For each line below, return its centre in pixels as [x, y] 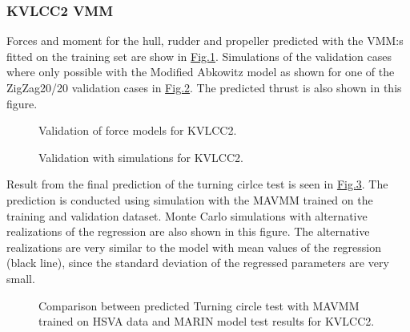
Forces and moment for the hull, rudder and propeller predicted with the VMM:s [205, 40]
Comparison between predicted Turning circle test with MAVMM [199, 305]
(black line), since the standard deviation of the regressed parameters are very [198, 263]
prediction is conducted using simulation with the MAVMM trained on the [190, 199]
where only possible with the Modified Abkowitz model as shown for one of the [201, 72]
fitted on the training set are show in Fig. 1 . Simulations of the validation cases [199, 56]
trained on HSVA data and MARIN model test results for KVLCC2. [207, 321]
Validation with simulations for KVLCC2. [141, 157]
